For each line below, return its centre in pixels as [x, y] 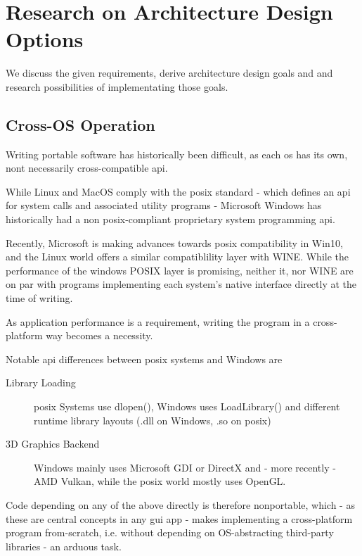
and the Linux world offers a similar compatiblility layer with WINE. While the [177, 257]
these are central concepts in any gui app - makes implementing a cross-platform [179, 518]
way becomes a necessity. [99, 335]
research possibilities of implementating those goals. [117, 86]
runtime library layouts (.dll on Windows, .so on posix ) [153, 420]
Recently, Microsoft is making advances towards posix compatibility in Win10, [174, 242]
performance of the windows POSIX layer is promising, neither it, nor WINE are [180, 270]
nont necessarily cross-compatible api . [87, 168]
